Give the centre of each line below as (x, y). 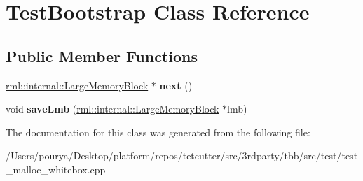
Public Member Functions (102, 56)
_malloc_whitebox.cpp (56, 169)
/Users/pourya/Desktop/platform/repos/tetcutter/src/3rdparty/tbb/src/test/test (182, 155)
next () (176, 85)
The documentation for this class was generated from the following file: (158, 132)
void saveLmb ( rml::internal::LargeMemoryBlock (112, 109)
